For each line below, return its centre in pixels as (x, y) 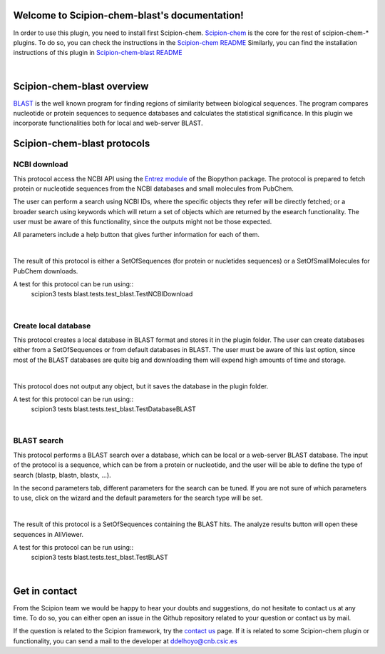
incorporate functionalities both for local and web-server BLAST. (108, 123)
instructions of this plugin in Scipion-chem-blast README (98, 53)
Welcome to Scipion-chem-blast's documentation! (128, 15)
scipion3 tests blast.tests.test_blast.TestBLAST (99, 558)
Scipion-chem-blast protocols (82, 144)
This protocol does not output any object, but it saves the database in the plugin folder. (141, 386)
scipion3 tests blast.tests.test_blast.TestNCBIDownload (112, 294)
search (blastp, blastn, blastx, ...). (62, 475)
